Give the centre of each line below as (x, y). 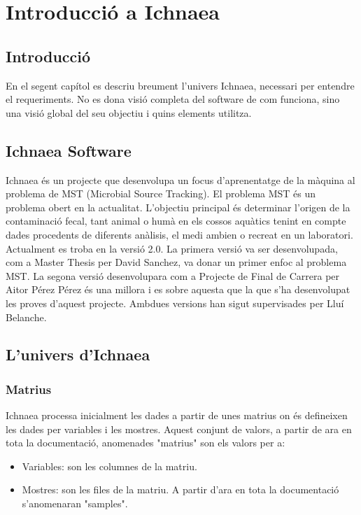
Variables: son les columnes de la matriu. (109, 466)
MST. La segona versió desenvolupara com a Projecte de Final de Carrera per (173, 275)
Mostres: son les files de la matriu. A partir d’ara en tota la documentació (180, 489)
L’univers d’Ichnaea (78, 354)
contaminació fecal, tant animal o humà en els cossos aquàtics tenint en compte (176, 221)
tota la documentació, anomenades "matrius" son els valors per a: (146, 443)
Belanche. (26, 317)
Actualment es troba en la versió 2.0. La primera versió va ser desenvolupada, (172, 248)
